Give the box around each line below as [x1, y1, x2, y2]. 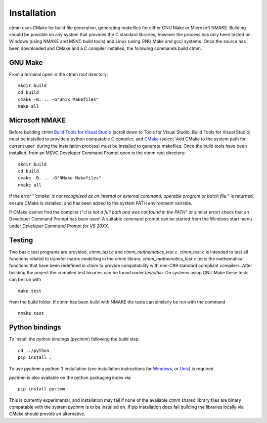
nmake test [18, 310, 44, 316]
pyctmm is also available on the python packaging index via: [9, 375, 132, 381]
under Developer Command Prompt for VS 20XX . [9, 223, 110, 229]
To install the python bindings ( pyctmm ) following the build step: [9, 336, 140, 342]
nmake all [18, 182, 42, 188]
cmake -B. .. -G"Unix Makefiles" [18, 96, 99, 102]
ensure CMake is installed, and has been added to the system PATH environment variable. [9, 200, 192, 206]
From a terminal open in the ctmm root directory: [9, 71, 108, 77]
